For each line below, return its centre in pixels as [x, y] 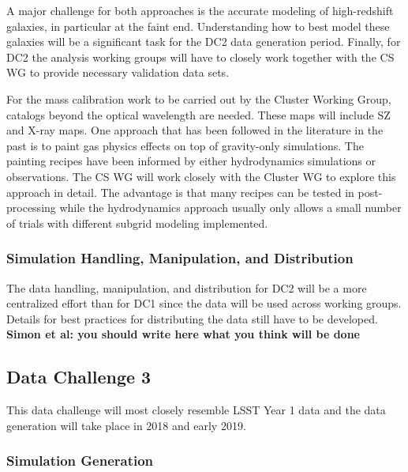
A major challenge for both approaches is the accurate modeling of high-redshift [200, 10]
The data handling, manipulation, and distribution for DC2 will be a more [187, 287]
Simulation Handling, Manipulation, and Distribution [180, 258]
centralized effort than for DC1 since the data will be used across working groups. [204, 303]
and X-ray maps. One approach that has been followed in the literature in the [195, 130]
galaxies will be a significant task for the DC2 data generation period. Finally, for [204, 42]
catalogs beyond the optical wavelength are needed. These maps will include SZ [198, 114]
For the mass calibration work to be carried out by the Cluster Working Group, [199, 98]
